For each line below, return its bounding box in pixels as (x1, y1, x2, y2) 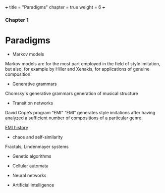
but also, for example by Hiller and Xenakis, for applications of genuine (5, 66, 150, 72)
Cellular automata (12, 163, 49, 169)
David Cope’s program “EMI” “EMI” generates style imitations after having (5, 109, 156, 115)
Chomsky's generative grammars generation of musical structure (5, 90, 138, 96)
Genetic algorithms (12, 153, 52, 159)
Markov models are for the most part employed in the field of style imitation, (5, 60, 161, 66)
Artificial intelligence (12, 182, 55, 188)
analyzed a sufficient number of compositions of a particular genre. (5, 115, 143, 121)
